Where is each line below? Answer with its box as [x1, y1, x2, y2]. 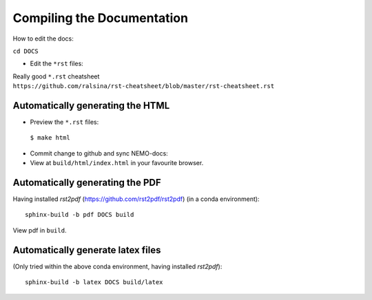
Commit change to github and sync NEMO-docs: [30, 149, 168, 158]
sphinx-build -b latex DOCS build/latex [25, 279, 163, 286]
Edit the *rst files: [30, 59, 84, 68]
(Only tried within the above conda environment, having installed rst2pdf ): [12, 262, 223, 270]
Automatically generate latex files [12, 244, 161, 256]
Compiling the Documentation [12, 10, 189, 25]
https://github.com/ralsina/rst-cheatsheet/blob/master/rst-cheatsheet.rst [12, 83, 275, 90]
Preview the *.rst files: [30, 118, 99, 127]
